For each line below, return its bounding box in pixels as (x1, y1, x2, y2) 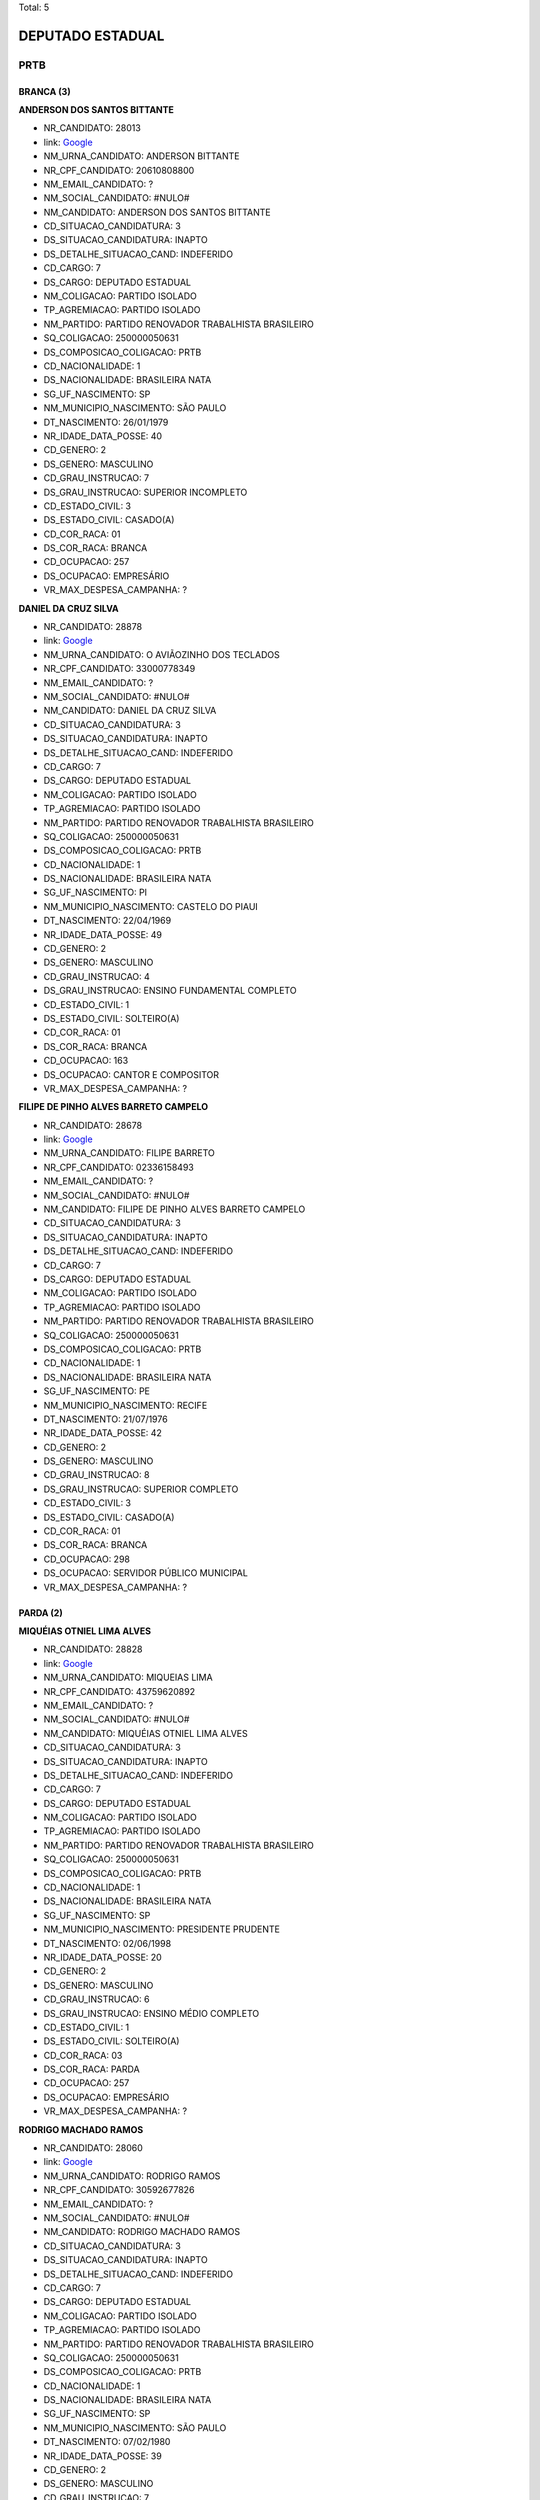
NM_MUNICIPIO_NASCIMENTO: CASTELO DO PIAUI (43, 900, 259, 912)
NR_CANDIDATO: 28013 (43, 122, 142, 134)
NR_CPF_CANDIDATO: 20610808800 (43, 164, 195, 176)
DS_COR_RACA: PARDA (43, 2063, 140, 2075)
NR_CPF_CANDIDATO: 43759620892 (43, 1685, 195, 1697)
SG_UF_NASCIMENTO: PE (43, 1385, 150, 1397)
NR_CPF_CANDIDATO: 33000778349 (43, 663, 196, 675)
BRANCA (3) (18, 85, 71, 97)
